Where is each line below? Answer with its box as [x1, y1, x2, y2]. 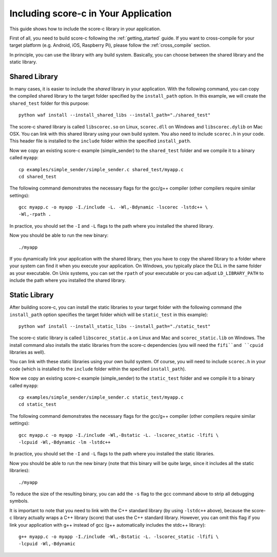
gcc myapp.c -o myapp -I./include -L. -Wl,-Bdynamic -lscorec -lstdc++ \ [18, 205, 208, 210]
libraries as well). [9, 349, 46, 356]
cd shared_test [18, 174, 57, 179]
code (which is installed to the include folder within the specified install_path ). [9, 365, 186, 372]
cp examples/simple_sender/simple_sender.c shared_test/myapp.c [18, 166, 184, 172]
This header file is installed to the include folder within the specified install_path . [9, 138, 191, 144]
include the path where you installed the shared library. [9, 277, 126, 284]
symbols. [9, 498, 29, 504]
